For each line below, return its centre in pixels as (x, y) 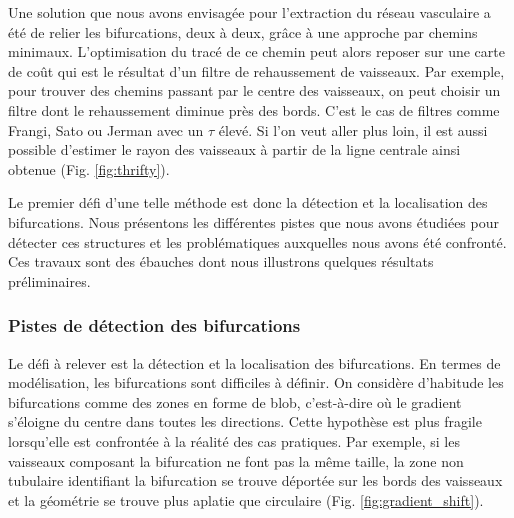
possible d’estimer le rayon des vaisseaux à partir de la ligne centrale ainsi (234, 149)
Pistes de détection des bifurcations (154, 325)
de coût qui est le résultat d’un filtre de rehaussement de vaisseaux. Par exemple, (256, 70)
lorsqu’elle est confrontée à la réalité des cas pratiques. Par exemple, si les (234, 440)
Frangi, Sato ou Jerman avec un (106, 129)
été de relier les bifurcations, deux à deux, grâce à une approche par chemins (243, 31)
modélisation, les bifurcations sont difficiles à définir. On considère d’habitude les (256, 382)
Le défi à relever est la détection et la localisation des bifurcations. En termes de (254, 362)
